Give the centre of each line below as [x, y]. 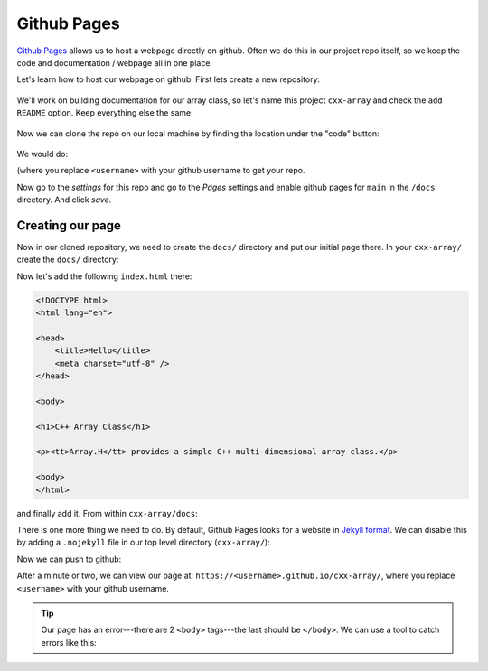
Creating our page [69, 225]
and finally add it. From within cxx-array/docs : [107, 513]
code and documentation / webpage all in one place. [114, 62]
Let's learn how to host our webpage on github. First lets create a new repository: [169, 79]
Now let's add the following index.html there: [104, 276]
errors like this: [69, 642]
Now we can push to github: [69, 559]
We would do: [42, 154]
